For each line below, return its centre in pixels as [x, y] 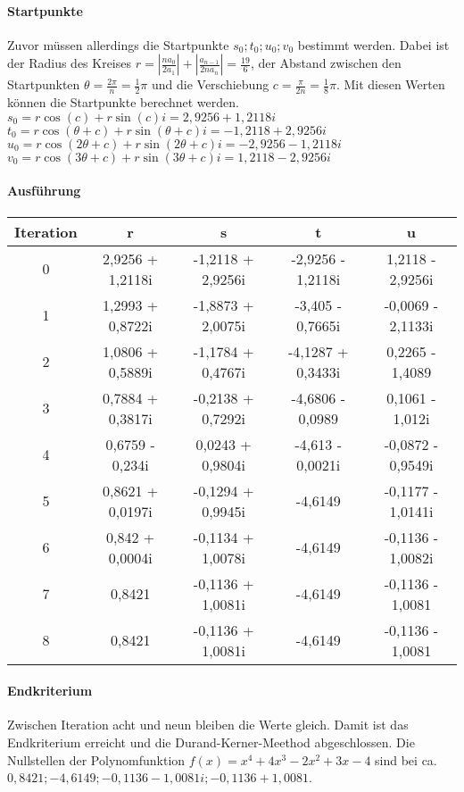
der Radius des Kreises [70, 63]
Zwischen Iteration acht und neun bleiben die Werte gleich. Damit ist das [208, 725]
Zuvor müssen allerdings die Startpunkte [118, 44]
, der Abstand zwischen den [326, 63]
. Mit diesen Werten [390, 84]
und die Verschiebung [210, 84]
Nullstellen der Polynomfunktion [96, 759]
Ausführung [44, 191]
